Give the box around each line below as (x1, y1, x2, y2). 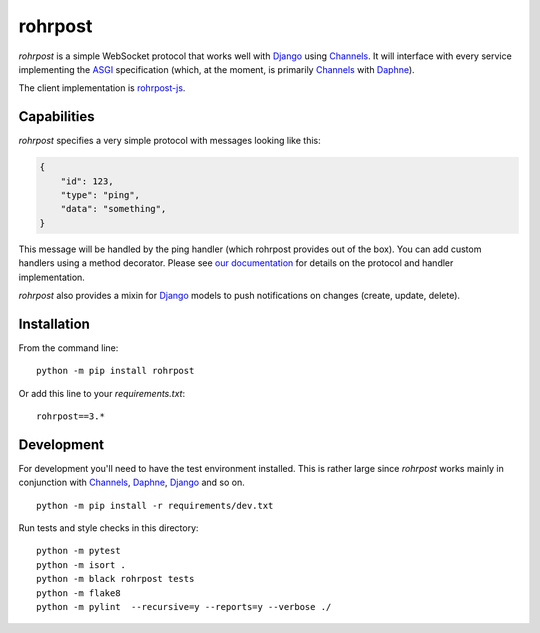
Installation (18, 315, 90, 332)
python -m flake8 (36, 587, 121, 599)
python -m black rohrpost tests (36, 573, 195, 585)
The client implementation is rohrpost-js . (18, 82, 186, 94)
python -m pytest (36, 545, 121, 557)
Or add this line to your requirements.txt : (18, 387, 185, 399)
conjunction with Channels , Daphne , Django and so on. (18, 476, 245, 489)
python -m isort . (36, 559, 127, 570)
